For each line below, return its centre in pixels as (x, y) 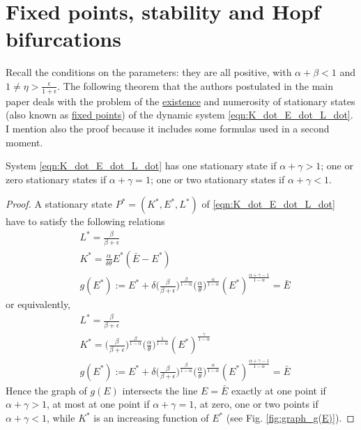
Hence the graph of (46, 390)
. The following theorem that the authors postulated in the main (195, 85)
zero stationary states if (56, 179)
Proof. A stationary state (59, 204)
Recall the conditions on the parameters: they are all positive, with (149, 72)
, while (61, 418)
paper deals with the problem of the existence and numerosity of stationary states (180, 101)
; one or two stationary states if (217, 179)
